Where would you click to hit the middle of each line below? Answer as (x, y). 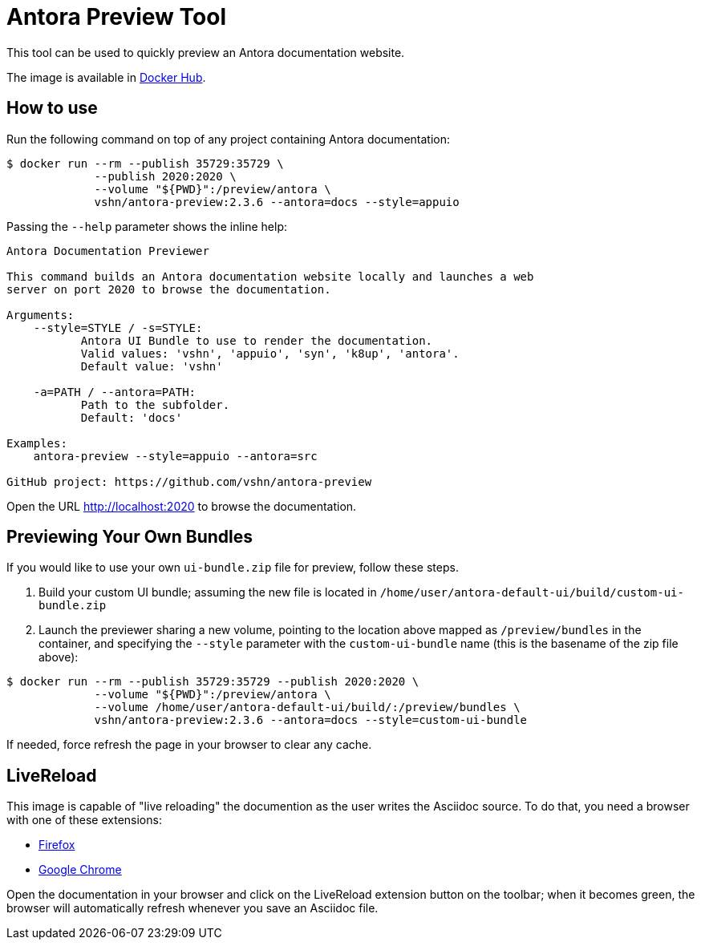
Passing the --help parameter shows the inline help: (147, 226)
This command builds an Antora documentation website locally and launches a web (270, 276)
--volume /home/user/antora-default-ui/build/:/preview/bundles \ (307, 707)
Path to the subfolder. (155, 404)
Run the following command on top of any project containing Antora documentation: (228, 139)
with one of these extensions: (84, 820)
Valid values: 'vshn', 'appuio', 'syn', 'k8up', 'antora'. (270, 353)
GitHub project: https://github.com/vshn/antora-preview (189, 481)
